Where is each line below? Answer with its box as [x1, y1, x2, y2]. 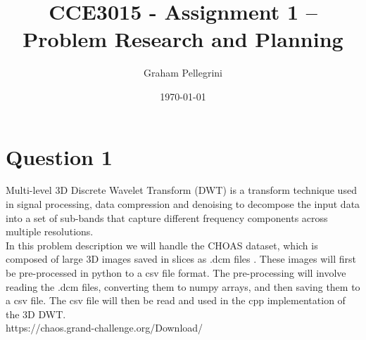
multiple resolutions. [6, 224, 94, 239]
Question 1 [6, 142, 113, 171]
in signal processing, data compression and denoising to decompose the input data [6, 197, 360, 211]
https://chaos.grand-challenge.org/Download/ [6, 320, 203, 335]
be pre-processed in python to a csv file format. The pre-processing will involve [6, 266, 346, 280]
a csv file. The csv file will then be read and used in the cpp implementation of [6, 293, 346, 308]
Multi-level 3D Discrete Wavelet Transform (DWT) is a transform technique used [6, 183, 357, 197]
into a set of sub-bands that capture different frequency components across [6, 210, 328, 225]
